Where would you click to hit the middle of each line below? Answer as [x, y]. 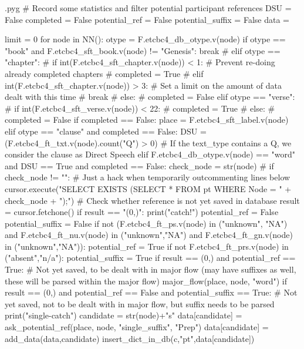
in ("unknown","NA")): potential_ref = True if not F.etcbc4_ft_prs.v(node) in [147, 246]
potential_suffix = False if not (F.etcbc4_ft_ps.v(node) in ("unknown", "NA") [146, 223]
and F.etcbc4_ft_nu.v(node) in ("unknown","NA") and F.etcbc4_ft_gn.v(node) [149, 235]
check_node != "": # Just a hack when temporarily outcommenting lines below [148, 177]
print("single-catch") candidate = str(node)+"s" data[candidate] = [124, 315]
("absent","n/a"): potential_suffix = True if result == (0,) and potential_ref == [150, 258]
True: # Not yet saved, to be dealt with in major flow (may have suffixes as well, [151, 269]
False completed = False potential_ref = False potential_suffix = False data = [147, 19]
